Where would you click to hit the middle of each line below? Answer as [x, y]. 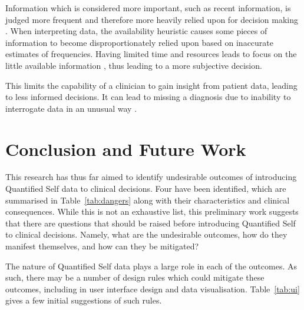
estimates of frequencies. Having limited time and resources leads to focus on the [151, 54]
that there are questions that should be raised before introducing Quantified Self [151, 223]
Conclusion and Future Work [126, 149]
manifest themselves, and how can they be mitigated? [102, 246]
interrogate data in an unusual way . [71, 108]
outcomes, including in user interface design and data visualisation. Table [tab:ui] [153, 289]
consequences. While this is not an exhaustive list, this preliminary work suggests [152, 211]
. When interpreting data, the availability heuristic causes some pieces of [136, 31]
